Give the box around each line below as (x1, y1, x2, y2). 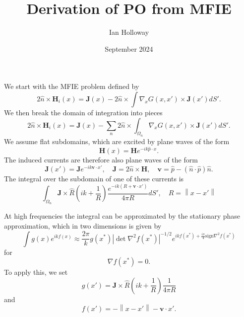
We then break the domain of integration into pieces (4, 107, 163, 117)
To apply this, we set (4, 267, 68, 277)
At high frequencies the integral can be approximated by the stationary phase (4, 211, 241, 221)
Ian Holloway (109, 27, 149, 37)
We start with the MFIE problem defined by (4, 81, 139, 91)
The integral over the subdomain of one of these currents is (4, 173, 184, 183)
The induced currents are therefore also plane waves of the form (4, 154, 198, 164)
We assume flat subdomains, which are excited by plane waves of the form (4, 136, 230, 146)
